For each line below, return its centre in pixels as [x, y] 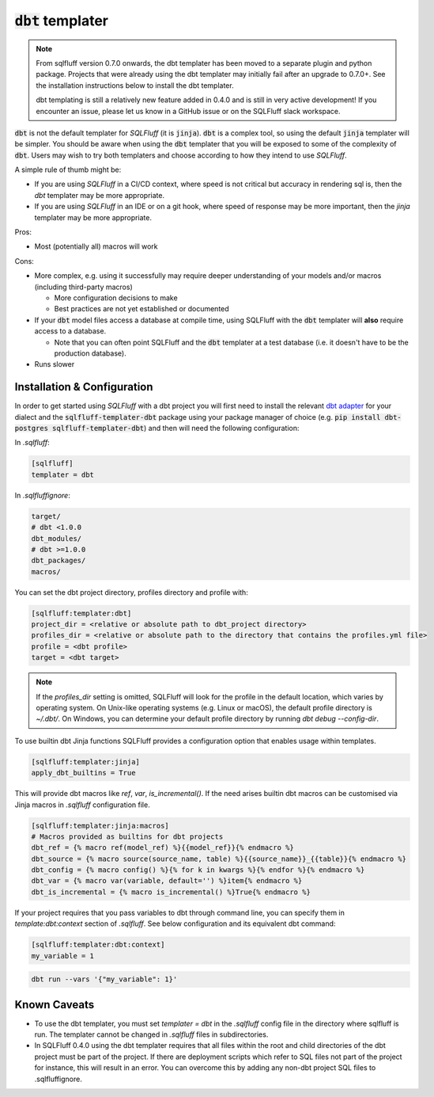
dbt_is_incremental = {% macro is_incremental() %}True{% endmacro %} [171, 892]
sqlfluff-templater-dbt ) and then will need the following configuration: [175, 428]
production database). [90, 353]
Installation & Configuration [84, 387]
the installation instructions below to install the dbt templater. [135, 85]
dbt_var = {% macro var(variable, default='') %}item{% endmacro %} [167, 881]
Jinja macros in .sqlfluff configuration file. [82, 805]
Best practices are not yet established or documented [142, 309]
